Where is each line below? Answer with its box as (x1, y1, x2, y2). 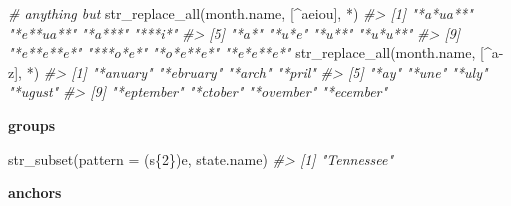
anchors (8, 182, 62, 203)
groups (8, 114, 55, 135)
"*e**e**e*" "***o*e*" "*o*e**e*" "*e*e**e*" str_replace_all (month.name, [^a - (8, 42, 504, 63)
